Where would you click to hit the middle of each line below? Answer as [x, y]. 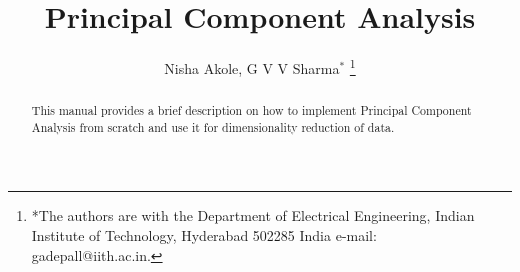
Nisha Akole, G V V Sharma [252, 67]
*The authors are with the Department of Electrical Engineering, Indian [253, 215]
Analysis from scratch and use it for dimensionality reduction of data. [213, 126]
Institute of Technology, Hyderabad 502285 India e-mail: [204, 235]
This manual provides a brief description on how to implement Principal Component [251, 110]
